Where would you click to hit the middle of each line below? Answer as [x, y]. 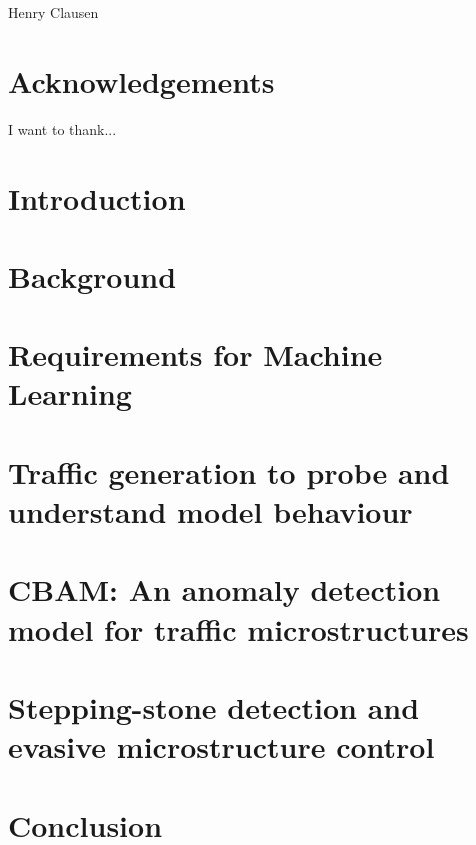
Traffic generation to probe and [229, 471]
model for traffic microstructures [238, 628]
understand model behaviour [210, 511]
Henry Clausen [53, 12]
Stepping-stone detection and [214, 706]
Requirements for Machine [195, 354]
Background [92, 275]
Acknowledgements [141, 80]
